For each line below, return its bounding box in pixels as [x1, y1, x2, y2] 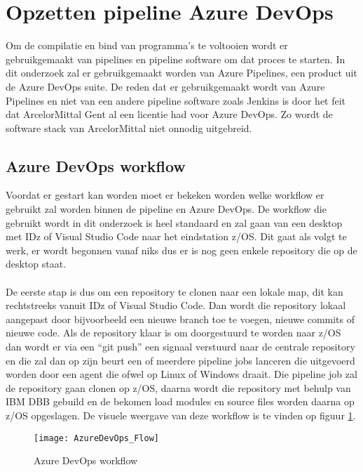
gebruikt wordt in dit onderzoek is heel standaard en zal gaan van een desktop [6, 215, 343, 230]
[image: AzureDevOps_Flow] [34, 433, 159, 443]
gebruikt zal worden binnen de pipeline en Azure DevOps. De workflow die [6, 202, 327, 216]
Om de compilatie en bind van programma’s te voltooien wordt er [6, 38, 288, 53]
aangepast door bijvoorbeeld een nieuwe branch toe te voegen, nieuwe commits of [6, 311, 355, 326]
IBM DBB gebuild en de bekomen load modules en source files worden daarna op [6, 394, 355, 409]
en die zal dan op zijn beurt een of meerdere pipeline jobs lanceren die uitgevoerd [6, 353, 355, 367]
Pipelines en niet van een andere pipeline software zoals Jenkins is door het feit [6, 93, 346, 107]
